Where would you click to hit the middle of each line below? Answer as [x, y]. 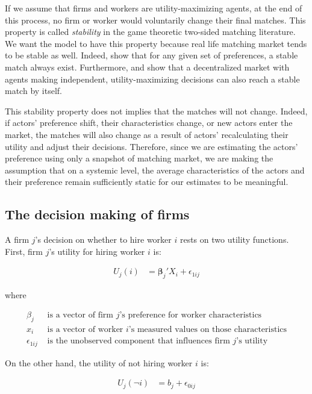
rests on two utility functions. [234, 239]
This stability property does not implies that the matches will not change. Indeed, [156, 111]
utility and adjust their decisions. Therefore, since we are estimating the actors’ [151, 146]
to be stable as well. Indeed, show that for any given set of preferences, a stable [151, 55]
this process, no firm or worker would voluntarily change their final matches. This [155, 20]
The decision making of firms [97, 214]
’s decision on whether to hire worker [103, 239]
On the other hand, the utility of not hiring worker [99, 362]
